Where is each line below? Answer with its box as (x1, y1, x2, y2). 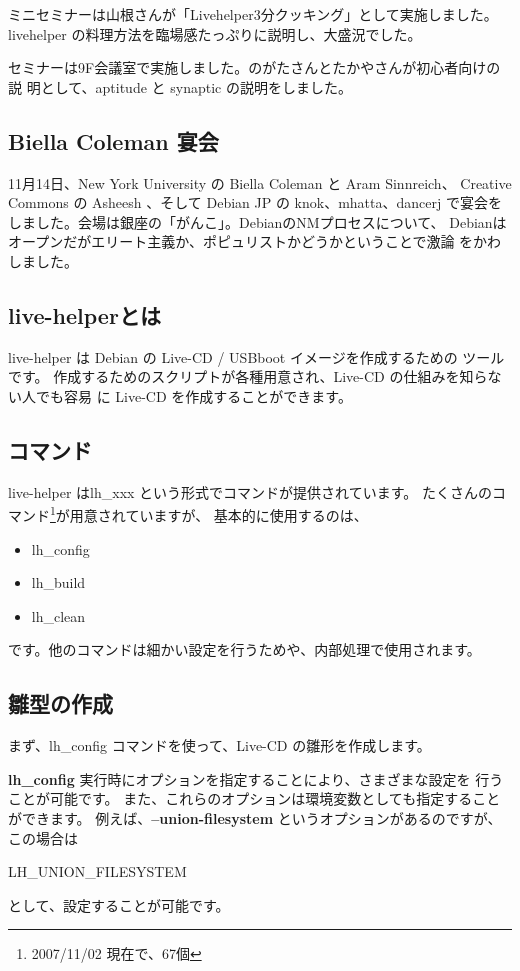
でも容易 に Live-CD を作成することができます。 (35, 385, 352, 406)
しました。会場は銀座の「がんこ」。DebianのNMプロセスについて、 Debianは (8, 211, 507, 232)
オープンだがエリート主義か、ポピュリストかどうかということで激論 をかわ (8, 231, 502, 252)
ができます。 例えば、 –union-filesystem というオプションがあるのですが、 (8, 807, 502, 828)
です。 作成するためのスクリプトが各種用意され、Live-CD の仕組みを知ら (8, 366, 488, 387)
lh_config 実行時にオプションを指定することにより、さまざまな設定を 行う (8, 768, 504, 789)
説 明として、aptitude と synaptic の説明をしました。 (8, 76, 352, 97)
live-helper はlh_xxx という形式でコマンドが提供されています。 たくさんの (8, 481, 492, 502)
